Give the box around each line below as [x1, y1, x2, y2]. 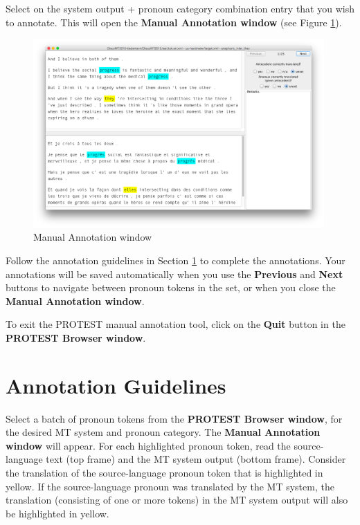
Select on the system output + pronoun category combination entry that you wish [6, 1, 354, 15]
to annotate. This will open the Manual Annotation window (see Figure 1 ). [6, 15, 342, 29]
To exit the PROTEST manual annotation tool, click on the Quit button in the [6, 317, 345, 331]
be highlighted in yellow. [6, 506, 109, 520]
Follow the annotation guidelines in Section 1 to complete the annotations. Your [6, 252, 345, 267]
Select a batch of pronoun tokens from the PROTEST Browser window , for [6, 411, 343, 425]
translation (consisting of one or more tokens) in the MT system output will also [6, 492, 348, 507]
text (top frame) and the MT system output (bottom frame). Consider [46, 452, 346, 466]
